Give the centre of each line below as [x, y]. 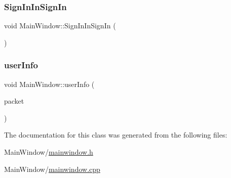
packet [14, 101]
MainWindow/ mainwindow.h [49, 152]
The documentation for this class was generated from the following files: [116, 135]
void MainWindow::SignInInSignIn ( [60, 26]
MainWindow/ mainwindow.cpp [52, 169]
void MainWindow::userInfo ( [49, 84]
